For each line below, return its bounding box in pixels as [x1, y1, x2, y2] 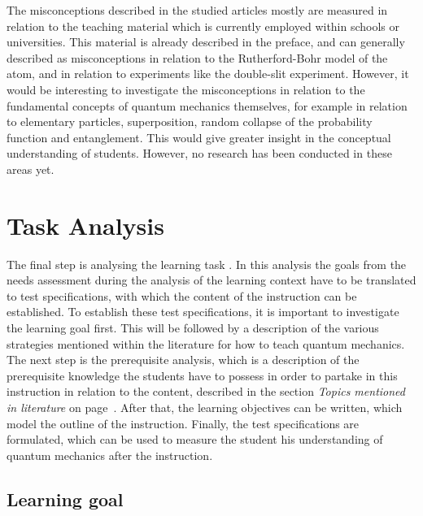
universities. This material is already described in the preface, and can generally [7, 33, 405, 50]
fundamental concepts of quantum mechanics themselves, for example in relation [7, 97, 408, 114]
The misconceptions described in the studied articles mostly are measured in [7, 2, 388, 18]
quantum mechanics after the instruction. [7, 446, 213, 463]
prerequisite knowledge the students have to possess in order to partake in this [7, 366, 398, 384]
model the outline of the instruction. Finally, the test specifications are [7, 414, 360, 431]
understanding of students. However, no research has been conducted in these [7, 145, 392, 162]
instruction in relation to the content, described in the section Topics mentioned [7, 383, 405, 400]
